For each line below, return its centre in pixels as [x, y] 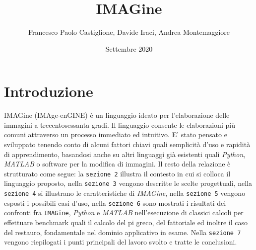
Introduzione [49, 91]
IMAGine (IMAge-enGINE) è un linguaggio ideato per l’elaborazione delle [117, 115]
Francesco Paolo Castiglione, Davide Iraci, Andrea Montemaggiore [129, 32]
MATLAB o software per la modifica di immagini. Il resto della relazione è [117, 164]
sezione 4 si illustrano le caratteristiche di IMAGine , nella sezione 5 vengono [125, 193]
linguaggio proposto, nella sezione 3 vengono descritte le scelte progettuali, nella [128, 183]
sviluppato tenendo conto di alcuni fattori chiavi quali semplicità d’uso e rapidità [127, 144]
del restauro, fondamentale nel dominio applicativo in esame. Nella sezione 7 [123, 232]
